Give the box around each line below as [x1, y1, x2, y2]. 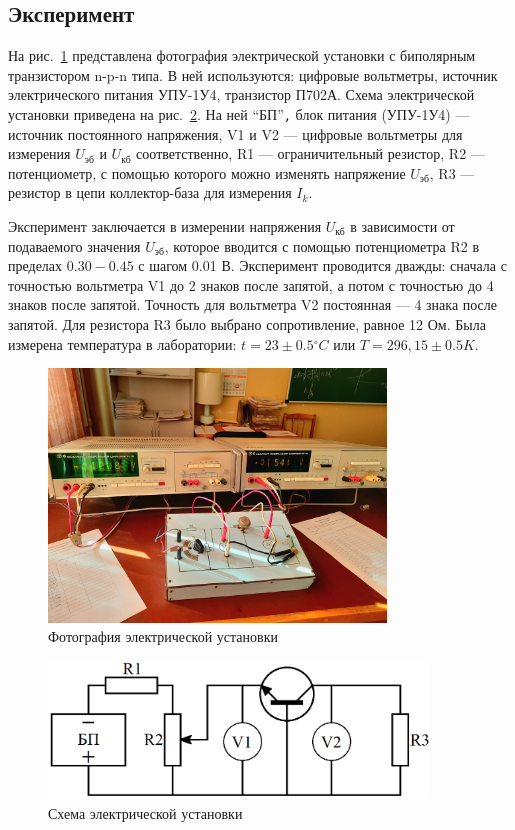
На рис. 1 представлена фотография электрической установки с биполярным [8, 45, 476, 66]
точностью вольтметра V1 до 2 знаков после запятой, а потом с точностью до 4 [8, 274, 494, 295]
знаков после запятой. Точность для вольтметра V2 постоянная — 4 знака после [8, 294, 498, 315]
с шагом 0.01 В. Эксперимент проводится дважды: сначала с [138, 255, 507, 276]
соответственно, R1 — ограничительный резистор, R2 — [136, 143, 485, 164]
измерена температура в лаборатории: [8, 333, 237, 354]
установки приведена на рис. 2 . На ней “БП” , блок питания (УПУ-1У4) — [8, 103, 470, 124]
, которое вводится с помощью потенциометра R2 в [164, 235, 480, 256]
